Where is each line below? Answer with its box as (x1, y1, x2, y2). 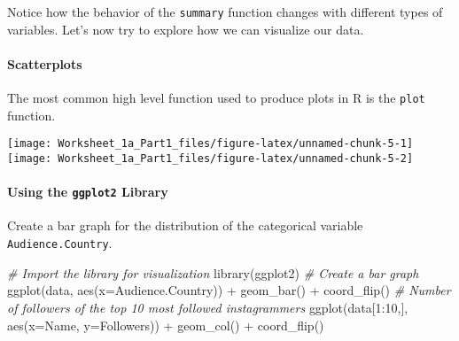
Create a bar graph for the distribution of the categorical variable (7, 216, 363, 235)
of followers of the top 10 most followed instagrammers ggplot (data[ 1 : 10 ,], (7, 298, 408, 316)
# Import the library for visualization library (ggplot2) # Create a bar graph (7, 263, 419, 282)
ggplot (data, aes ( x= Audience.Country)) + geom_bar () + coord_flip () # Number (7, 281, 451, 299)
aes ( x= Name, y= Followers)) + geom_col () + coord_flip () (7, 315, 324, 334)
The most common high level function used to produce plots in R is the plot (7, 89, 425, 107)
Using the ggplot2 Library (7, 182, 168, 201)
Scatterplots (7, 54, 82, 73)
